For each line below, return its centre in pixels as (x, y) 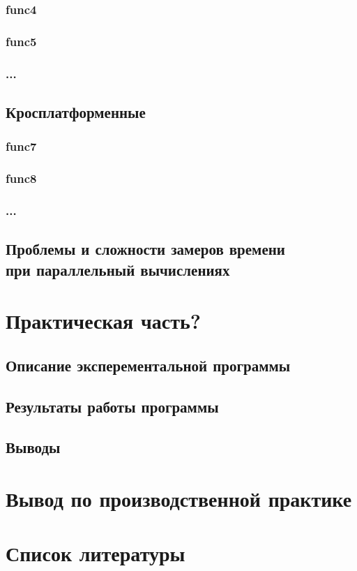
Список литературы (96, 553)
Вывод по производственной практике (179, 498)
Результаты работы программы (112, 406)
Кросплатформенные (76, 111)
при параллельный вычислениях (118, 269)
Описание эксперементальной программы (148, 365)
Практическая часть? (103, 321)
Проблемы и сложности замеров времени (145, 249)
